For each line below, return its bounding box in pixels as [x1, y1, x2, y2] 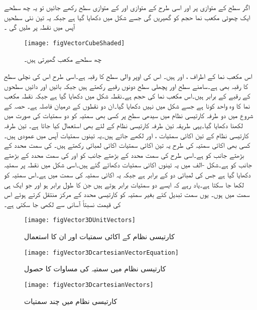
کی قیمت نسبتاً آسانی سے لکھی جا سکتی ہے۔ [4, 198, 121, 209]
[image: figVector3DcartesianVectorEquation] [24, 249, 179, 256]
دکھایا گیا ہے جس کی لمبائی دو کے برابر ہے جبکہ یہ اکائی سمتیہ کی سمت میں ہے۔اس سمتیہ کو [4, 169, 251, 179]
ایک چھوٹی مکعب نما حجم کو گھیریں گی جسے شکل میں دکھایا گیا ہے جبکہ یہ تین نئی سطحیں [4, 12, 250, 22]
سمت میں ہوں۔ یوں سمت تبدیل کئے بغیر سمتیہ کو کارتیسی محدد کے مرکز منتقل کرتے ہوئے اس [4, 189, 250, 199]
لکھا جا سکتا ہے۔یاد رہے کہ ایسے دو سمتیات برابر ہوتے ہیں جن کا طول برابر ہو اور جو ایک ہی [4, 179, 244, 189]
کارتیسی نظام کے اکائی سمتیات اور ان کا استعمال [24, 231, 175, 241]
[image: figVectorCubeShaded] [24, 39, 125, 47]
